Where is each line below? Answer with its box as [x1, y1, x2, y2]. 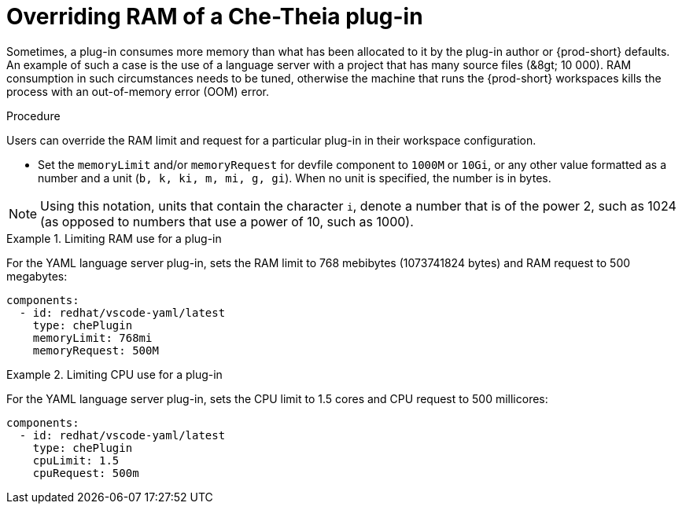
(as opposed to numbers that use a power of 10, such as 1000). [40, 213, 414, 229]
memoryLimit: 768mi [32, 331, 153, 344]
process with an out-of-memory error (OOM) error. [6, 84, 270, 98]
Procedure [6, 108, 61, 123]
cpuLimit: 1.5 [32, 453, 120, 467]
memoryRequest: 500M [32, 343, 159, 357]
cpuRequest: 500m [32, 466, 139, 479]
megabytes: [6, 269, 68, 283]
